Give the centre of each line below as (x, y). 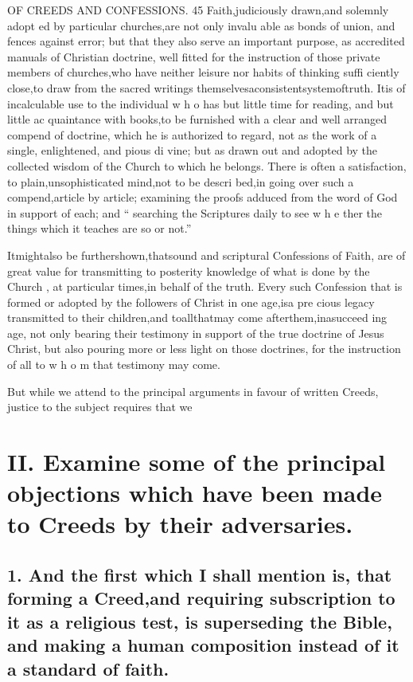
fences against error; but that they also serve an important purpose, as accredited (206, 41)
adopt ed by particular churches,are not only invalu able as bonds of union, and (201, 25)
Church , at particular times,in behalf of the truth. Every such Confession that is (205, 286)
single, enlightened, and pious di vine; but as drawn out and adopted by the (193, 150)
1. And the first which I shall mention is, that (200, 574)
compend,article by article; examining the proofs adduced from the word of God (203, 197)
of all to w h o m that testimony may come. (114, 365)
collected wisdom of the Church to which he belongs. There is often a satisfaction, (207, 165)
